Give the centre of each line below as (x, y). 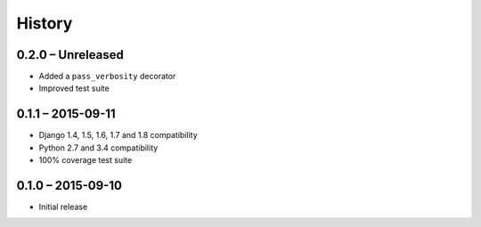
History (45, 23)
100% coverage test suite (86, 160)
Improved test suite (74, 88)
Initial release (63, 207)
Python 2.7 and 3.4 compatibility (98, 148)
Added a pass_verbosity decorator (107, 77)
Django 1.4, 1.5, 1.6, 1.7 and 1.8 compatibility (118, 135)
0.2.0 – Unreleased (70, 55)
